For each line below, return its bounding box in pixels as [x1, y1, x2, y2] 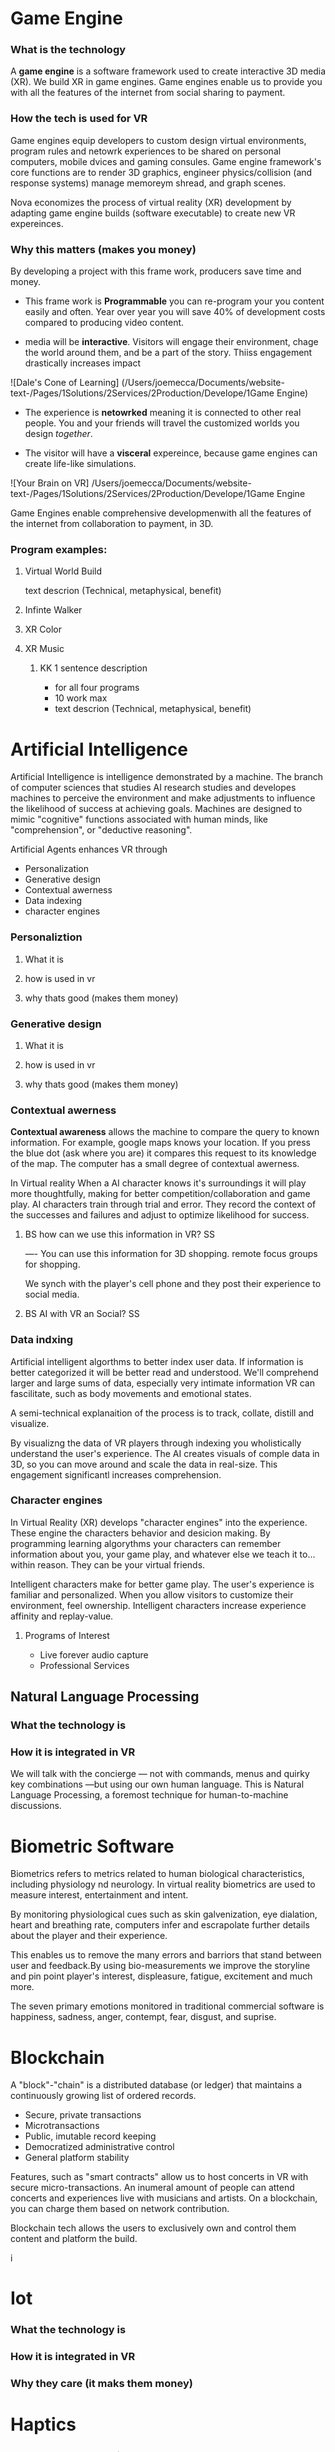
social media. [24, 1288, 80, 1301]
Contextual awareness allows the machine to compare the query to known [10, 1126, 320, 1138]
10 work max [54, 692, 108, 704]
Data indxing [10, 1333, 74, 1347]
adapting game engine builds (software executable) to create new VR [10, 207, 296, 219]
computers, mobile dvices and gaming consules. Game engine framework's [10, 155, 322, 167]
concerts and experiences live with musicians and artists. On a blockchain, [10, 2192, 318, 2204]
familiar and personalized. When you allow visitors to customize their [10, 1588, 294, 1601]
